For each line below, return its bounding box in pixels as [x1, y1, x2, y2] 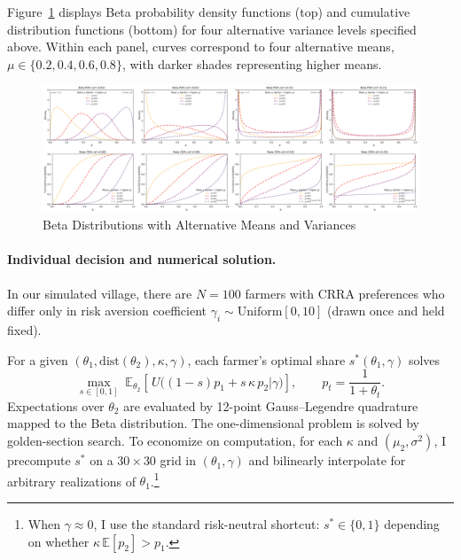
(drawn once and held [326, 301, 445, 320]
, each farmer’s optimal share [187, 350, 346, 369]
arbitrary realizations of [7, 471, 136, 490]
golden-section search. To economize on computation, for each [7, 432, 343, 450]
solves [408, 350, 441, 369]
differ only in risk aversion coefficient [7, 301, 207, 320]
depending [384, 514, 440, 533]
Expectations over [7, 396, 105, 415]
